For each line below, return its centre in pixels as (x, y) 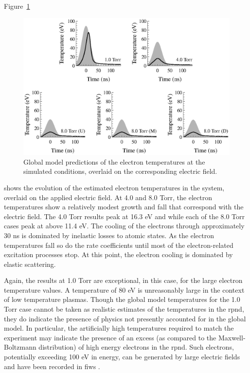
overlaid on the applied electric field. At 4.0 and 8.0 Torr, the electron (108, 197)
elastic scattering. (30, 264)
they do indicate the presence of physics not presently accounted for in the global (125, 318)
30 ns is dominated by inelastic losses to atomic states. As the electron (109, 235)
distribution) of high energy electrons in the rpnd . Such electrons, (136, 347)
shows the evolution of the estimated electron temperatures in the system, (114, 187)
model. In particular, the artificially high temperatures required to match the (119, 328)
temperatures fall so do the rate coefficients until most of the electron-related (119, 245)
